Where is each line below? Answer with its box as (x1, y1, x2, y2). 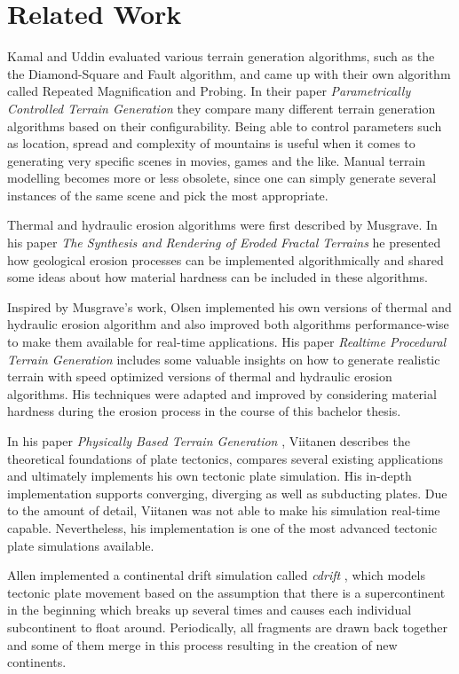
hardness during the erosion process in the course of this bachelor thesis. (7, 402, 401, 420)
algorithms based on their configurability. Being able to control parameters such (7, 116, 442, 135)
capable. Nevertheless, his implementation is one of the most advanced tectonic (7, 518, 438, 537)
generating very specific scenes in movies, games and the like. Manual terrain (7, 151, 426, 169)
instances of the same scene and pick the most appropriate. (7, 185, 328, 204)
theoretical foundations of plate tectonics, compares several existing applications (7, 449, 443, 467)
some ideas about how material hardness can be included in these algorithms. (7, 268, 428, 286)
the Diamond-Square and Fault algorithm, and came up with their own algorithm (7, 64, 451, 82)
